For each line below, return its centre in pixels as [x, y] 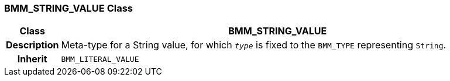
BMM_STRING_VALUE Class [69, 8]
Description [32, 45]
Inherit [32, 59]
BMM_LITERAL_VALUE [100, 59]
